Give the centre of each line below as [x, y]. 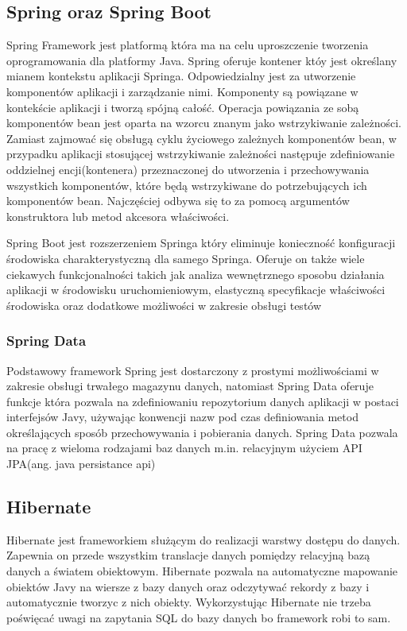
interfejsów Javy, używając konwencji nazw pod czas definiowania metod [182, 417]
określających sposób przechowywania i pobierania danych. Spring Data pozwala [202, 432]
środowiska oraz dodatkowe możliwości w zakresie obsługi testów [164, 305]
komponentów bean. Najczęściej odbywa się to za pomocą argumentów [178, 201]
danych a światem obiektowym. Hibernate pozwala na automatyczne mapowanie [202, 571]
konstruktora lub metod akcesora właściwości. [118, 216]
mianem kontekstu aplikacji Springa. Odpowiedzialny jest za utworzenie [181, 76]
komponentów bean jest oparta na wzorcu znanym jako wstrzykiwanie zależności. [204, 123]
